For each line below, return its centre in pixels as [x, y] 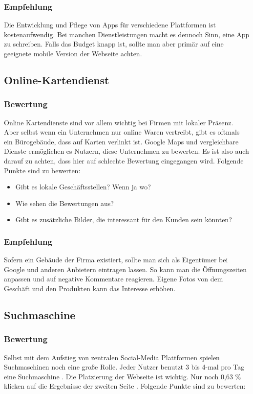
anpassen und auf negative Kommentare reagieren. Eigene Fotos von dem [114, 279]
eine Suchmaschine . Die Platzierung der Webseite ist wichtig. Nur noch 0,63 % [123, 376]
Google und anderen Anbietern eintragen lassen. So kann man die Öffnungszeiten [126, 269]
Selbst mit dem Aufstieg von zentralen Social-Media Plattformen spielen [112, 357]
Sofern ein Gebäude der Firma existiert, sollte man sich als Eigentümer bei [116, 260]
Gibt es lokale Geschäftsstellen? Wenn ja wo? [83, 187]
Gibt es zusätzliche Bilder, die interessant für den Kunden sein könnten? [124, 220]
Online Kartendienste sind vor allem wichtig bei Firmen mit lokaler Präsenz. [119, 122]
